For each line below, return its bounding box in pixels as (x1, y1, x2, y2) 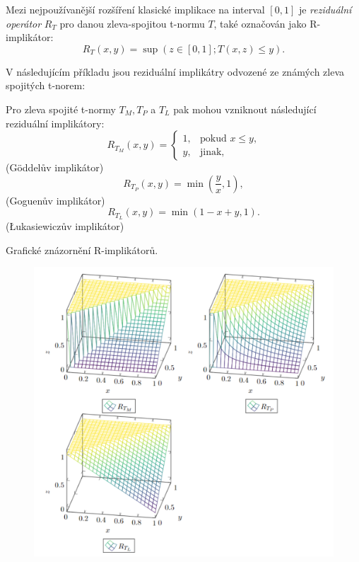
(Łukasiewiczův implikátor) (6, 219, 124, 234)
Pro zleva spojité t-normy (6, 101, 116, 116)
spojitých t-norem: (6, 78, 86, 93)
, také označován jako (213, 16, 307, 30)
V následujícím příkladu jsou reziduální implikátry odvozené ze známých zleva (6, 64, 345, 79)
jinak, (199, 147, 225, 157)
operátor (6, 16, 42, 30)
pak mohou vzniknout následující (173, 101, 317, 116)
